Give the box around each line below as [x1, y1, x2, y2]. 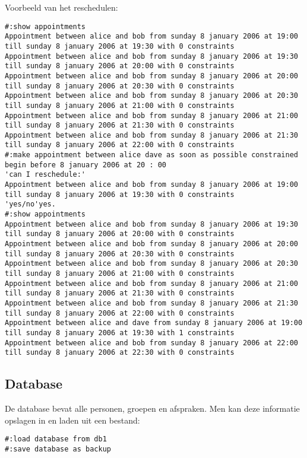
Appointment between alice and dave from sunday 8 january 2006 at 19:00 [5, 319, 303, 327]
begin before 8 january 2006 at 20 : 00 [5, 160, 167, 169]
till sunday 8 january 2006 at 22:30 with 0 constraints [5, 348, 235, 357]
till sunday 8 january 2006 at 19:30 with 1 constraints [5, 328, 235, 337]
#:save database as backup [5, 444, 111, 453]
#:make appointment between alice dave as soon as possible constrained [5, 151, 298, 160]
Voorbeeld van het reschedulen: [5, 1, 118, 13]
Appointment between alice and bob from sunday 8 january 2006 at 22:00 [5, 338, 298, 347]
